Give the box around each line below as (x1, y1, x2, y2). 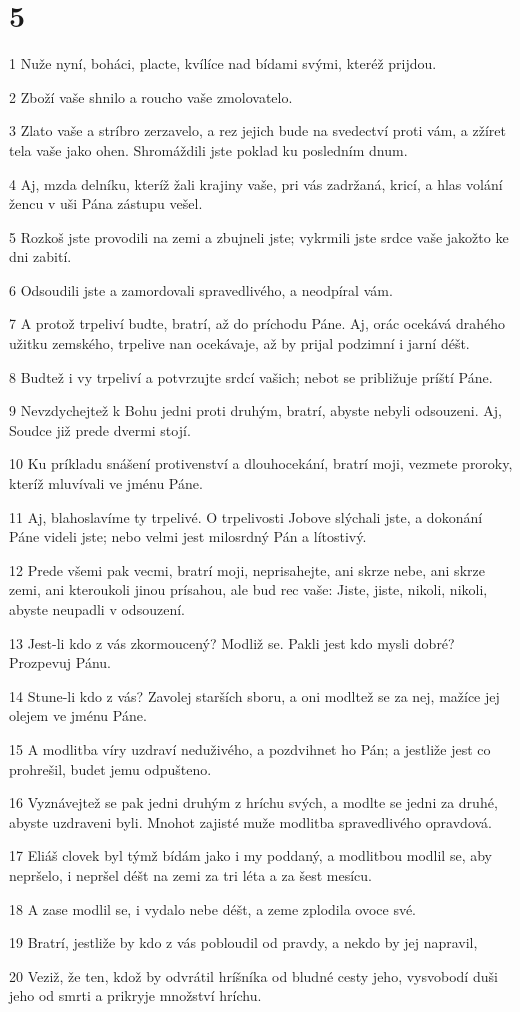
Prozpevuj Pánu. (9, 652, 111, 673)
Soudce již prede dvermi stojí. (9, 419, 191, 440)
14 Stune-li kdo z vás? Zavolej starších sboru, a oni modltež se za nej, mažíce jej (9, 685, 500, 706)
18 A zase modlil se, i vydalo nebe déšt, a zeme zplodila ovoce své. (9, 898, 417, 919)
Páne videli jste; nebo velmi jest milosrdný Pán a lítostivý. (9, 526, 367, 547)
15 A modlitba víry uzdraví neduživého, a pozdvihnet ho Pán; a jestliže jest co (9, 738, 491, 759)
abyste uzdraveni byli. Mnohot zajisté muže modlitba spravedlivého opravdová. (9, 811, 492, 832)
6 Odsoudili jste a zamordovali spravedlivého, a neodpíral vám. (9, 279, 393, 300)
